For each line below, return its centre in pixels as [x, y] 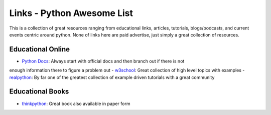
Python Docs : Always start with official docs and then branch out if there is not [103, 61]
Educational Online [40, 49]
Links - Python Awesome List [71, 13]
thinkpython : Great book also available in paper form [76, 103]
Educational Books [39, 92]
